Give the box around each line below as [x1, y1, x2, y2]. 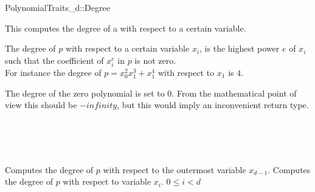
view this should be [5, 98, 77, 111]
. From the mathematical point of [171, 86, 297, 99]
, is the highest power [199, 42, 280, 55]
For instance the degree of [5, 66, 102, 78]
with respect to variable [63, 175, 151, 188]
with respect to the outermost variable [103, 163, 246, 176]
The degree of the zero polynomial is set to [5, 86, 165, 99]
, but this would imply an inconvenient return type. [117, 98, 309, 111]
